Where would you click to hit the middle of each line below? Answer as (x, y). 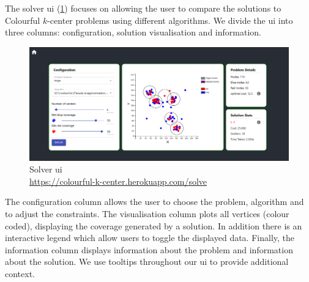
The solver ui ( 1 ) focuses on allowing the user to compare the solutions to (143, 8)
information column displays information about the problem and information (149, 249)
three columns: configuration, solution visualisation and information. (133, 32)
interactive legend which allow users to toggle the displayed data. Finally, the (150, 238)
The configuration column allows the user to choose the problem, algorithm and (154, 202)
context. (20, 274)
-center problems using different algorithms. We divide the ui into (170, 20)
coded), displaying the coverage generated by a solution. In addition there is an (154, 225)
